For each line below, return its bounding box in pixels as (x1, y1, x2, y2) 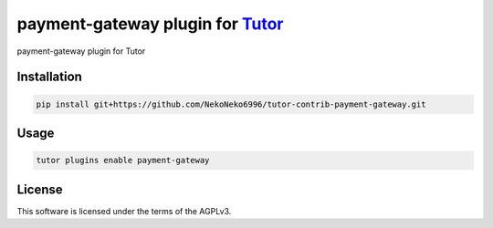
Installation (16, 69, 82, 85)
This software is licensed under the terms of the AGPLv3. (16, 205, 232, 216)
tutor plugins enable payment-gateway (36, 155, 210, 166)
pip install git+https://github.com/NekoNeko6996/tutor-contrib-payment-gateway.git (36, 98, 426, 109)
